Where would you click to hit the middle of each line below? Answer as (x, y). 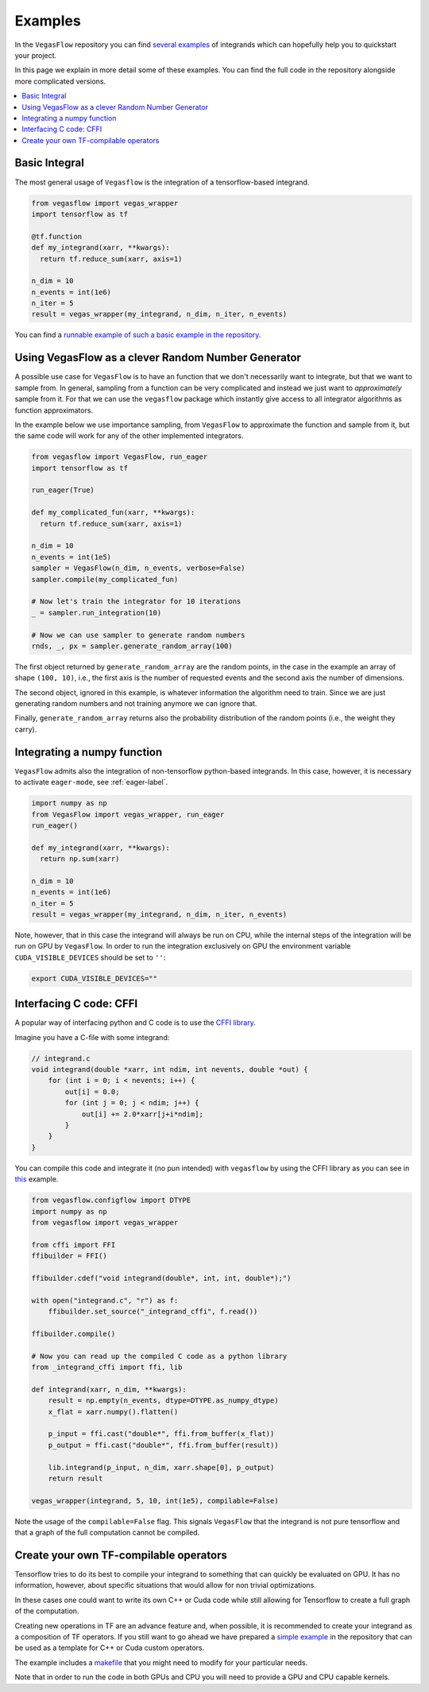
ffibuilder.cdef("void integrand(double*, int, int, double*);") (161, 1278)
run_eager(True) (63, 490)
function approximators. (54, 410)
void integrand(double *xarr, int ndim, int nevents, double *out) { (170, 1070)
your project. (36, 55)
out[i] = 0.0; (92, 1092)
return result (75, 1478)
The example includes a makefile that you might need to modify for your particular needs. (161, 1663)
